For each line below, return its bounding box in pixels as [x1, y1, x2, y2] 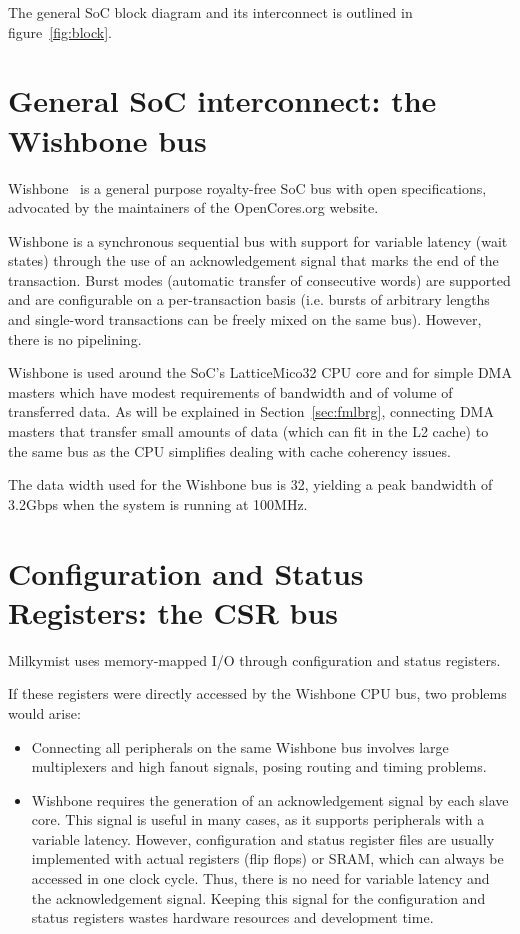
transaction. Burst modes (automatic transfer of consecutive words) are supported [8, 269, 511, 290]
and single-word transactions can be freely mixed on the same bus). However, [8, 309, 482, 330]
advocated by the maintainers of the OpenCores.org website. [8, 197, 379, 218]
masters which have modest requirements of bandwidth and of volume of [8, 381, 453, 402]
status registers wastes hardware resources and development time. [31, 907, 434, 928]
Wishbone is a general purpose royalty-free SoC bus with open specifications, [8, 177, 487, 198]
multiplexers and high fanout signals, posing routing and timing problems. [31, 756, 487, 777]
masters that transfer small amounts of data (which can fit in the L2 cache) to [8, 421, 489, 442]
